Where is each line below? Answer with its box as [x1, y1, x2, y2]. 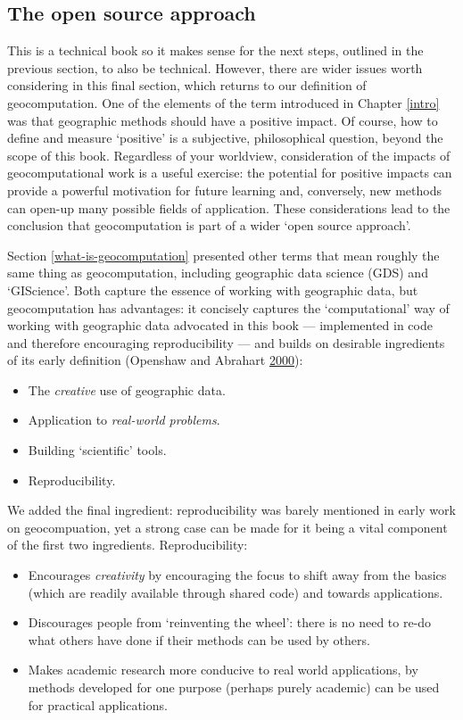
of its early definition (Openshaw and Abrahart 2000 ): [7, 351, 303, 369]
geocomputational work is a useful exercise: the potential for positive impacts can [7, 163, 452, 182]
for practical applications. [28, 695, 168, 714]
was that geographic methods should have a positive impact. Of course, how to [7, 111, 438, 129]
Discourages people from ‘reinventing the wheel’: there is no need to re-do [28, 613, 432, 632]
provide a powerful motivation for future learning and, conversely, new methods [7, 180, 442, 199]
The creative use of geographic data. [28, 380, 226, 399]
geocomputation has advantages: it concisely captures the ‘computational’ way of [7, 298, 450, 317]
